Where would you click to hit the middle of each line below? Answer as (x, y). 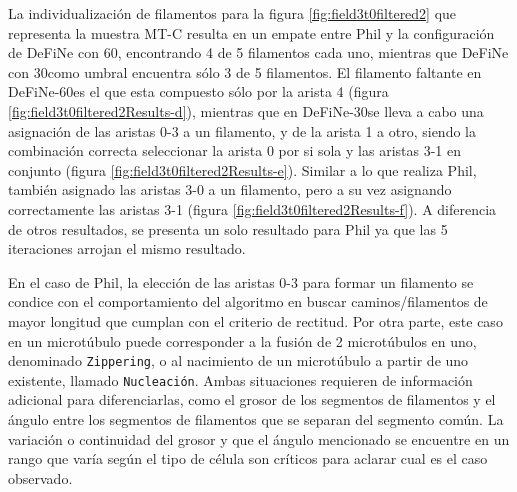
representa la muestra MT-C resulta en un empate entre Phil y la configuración (251, 32)
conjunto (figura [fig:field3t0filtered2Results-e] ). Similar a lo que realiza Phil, (242, 169)
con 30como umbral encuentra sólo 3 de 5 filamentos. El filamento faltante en (245, 71)
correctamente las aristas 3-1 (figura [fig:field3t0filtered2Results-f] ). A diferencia (252, 208)
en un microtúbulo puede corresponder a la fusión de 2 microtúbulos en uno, (242, 340)
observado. (40, 477)
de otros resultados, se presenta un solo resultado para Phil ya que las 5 (228, 228)
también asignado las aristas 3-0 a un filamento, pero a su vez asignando (230, 189)
